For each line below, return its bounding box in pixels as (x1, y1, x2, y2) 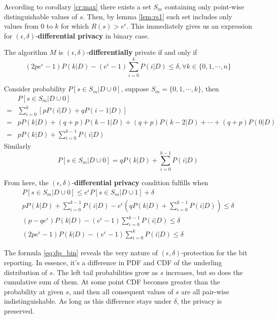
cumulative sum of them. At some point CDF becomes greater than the (4, 277, 220, 287)
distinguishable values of (4, 11, 77, 21)
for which (61, 21, 89, 31)
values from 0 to (4, 21, 53, 31)
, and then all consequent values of (69, 286, 174, 296)
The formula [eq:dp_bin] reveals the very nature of (4, 247, 158, 258)
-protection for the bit (181, 247, 247, 258)
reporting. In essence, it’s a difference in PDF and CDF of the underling (4, 257, 222, 268)
